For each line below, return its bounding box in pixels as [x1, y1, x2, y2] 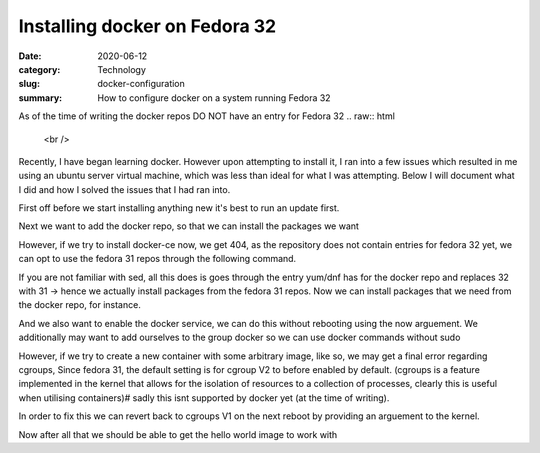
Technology [97, 63, 147, 75]
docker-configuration [97, 78, 185, 90]
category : [18, 63, 61, 75]
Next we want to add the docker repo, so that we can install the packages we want [18, 220, 360, 232]
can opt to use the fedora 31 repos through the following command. [18, 253, 297, 265]
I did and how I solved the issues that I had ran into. [18, 183, 231, 195]
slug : [18, 78, 40, 90]
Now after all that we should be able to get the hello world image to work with [18, 428, 338, 440]
